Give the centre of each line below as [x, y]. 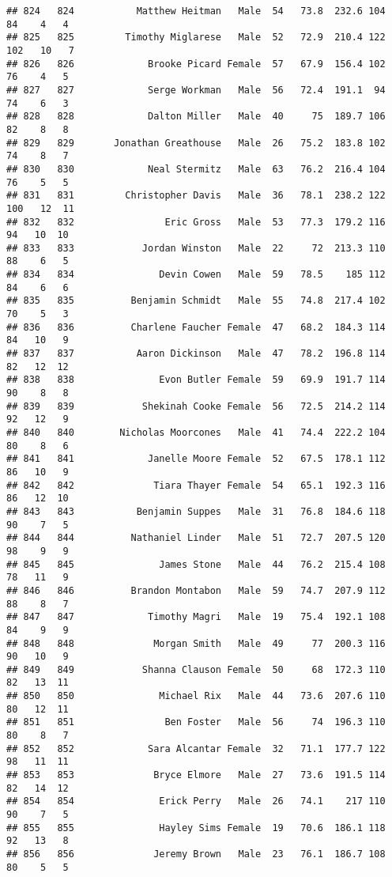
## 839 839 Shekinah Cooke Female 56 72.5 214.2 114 [196, 406]
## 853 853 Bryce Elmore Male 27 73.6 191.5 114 [196, 775]
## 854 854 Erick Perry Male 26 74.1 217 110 [196, 801]
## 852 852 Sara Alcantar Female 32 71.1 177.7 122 [196, 748]
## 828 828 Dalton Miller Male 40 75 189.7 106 [196, 117]
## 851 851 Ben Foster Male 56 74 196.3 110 [196, 722]
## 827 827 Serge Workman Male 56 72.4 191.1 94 [196, 90]
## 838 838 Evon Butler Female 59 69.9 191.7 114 [196, 380]
